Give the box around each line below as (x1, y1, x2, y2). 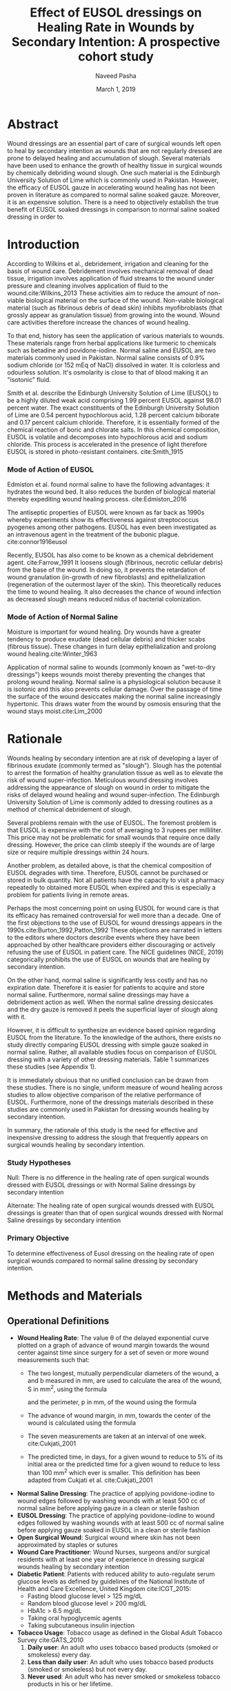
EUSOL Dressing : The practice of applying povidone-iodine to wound (17, 1512, 215, 1520)
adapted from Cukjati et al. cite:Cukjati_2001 (27, 1476, 153, 1484)
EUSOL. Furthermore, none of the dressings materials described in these (7, 1098, 214, 1106)
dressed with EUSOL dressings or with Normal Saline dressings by (7, 1181, 196, 1189)
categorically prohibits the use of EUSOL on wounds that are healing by (7, 955, 210, 963)
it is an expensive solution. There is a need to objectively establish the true (7, 198, 219, 206)
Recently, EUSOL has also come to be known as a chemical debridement (7, 550, 214, 559)
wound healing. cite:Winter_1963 (7, 650, 98, 658)
